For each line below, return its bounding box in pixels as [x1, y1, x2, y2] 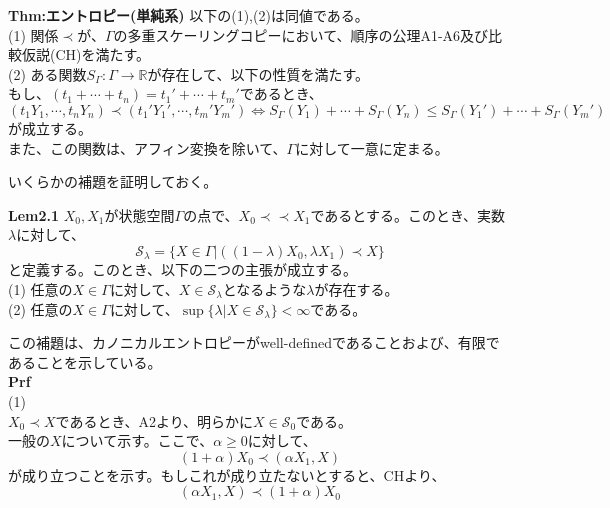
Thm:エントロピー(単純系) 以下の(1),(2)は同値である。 [8, 5, 369, 25]
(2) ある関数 [8, 63, 87, 84]
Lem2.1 [8, 204, 60, 225]
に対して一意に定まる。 [295, 137, 449, 158]
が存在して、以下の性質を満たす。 [147, 63, 369, 84]
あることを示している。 [8, 351, 162, 372]
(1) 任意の [8, 278, 73, 299]
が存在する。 [314, 278, 399, 299]
